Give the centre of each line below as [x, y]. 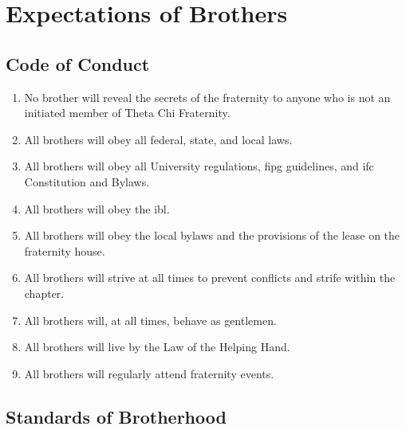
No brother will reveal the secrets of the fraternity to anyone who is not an [207, 97]
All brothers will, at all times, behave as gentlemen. [150, 320]
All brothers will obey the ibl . [97, 208]
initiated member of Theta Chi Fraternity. [127, 113]
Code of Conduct [78, 63]
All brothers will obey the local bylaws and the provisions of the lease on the [212, 235]
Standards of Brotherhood [116, 416]
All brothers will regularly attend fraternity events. [149, 373]
